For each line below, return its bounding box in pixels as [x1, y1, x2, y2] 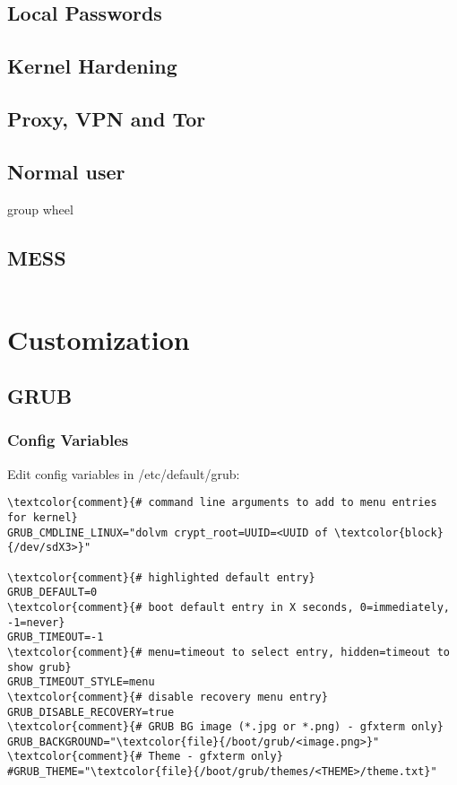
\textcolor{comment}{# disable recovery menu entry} [7, 690, 328, 703]
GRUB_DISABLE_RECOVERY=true [7, 705, 175, 719]
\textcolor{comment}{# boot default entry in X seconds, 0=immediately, [7, 600, 450, 614]
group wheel [7, 199, 73, 218]
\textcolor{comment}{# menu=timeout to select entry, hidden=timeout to [7, 645, 450, 659]
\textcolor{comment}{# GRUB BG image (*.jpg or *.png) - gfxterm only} [7, 720, 444, 734]
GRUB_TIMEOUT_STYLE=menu [7, 676, 155, 689]
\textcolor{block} [334, 526, 444, 539]
